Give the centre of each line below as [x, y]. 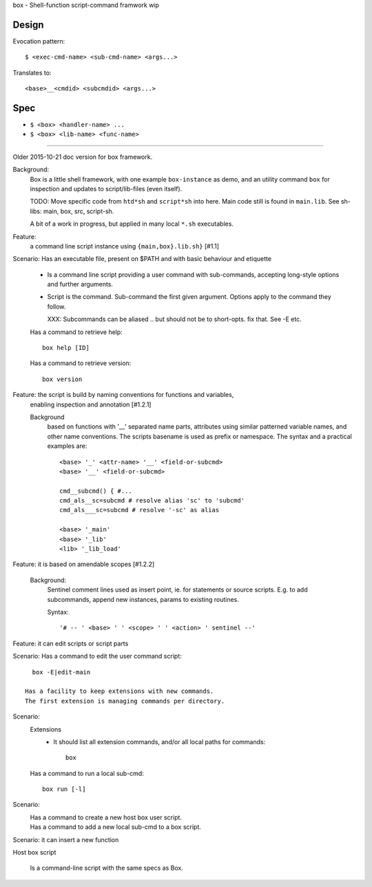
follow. [56, 306]
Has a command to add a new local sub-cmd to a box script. [115, 827]
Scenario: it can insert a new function [66, 839]
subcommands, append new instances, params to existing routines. [143, 599]
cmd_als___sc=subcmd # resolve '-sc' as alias [139, 510]
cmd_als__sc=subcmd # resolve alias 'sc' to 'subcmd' [152, 501]
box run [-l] [64, 789]
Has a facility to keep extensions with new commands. [120, 691]
